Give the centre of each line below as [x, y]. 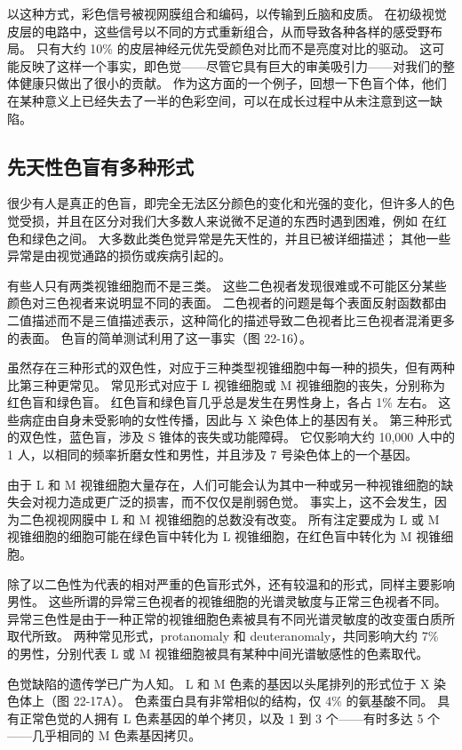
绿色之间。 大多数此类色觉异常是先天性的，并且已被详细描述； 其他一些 [241, 238]
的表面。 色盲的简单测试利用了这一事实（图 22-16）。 [159, 337]
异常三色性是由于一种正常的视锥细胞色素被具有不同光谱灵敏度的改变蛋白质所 [231, 618]
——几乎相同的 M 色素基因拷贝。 [104, 735]
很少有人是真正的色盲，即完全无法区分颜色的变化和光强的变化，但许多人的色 [231, 203]
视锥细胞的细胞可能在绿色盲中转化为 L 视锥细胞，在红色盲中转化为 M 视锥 [224, 536]
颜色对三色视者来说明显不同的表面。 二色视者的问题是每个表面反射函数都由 [227, 303]
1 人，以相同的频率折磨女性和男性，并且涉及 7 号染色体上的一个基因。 [212, 455]
